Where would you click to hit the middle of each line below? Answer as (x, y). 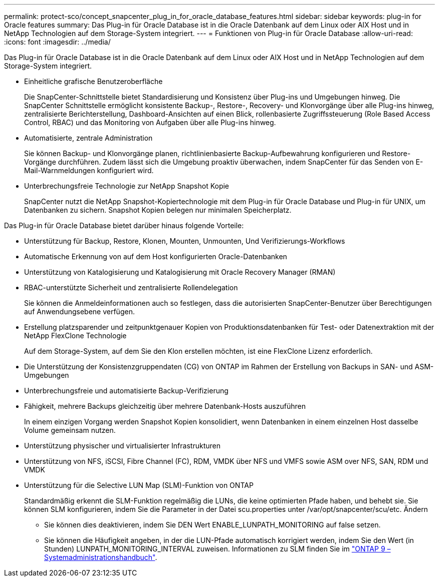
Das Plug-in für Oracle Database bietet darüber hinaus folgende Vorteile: (124, 225)
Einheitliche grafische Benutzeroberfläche (93, 81)
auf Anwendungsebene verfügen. (79, 312)
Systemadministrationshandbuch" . (101, 557)
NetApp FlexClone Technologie (75, 336)
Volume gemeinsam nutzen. (70, 430)
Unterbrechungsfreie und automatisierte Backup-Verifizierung (126, 391)
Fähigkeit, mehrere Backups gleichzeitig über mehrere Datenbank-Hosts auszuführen (165, 406)
